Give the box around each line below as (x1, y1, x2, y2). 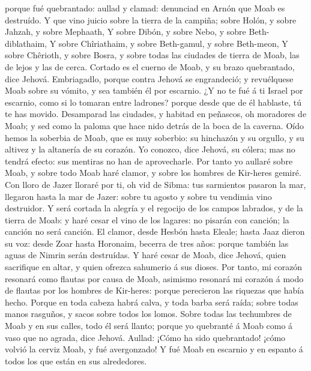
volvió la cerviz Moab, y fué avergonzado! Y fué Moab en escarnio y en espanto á (5, 343, 303, 355)
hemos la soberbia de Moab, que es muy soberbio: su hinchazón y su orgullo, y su (5, 131, 304, 143)
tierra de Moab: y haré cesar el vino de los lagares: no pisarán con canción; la (5, 213, 289, 226)
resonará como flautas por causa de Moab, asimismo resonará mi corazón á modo (5, 272, 304, 285)
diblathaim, (5, 37, 47, 49)
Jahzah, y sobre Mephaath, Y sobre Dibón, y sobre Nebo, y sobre (5, 25, 246, 38)
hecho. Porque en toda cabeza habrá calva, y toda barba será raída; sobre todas (5, 295, 298, 308)
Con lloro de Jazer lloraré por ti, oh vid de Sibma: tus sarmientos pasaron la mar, (5, 178, 306, 190)
